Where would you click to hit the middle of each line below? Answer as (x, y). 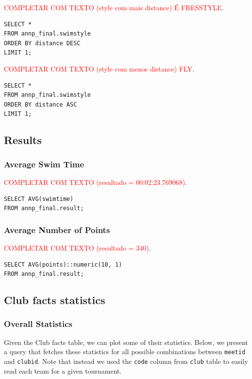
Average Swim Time (44, 164)
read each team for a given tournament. (63, 370)
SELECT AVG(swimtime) (39, 199)
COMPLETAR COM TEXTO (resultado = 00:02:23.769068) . (96, 182)
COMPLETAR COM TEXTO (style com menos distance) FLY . (99, 68)
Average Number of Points (57, 229)
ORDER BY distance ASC (41, 104)
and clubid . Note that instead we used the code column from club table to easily (126, 361)
